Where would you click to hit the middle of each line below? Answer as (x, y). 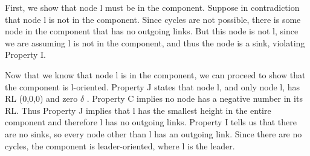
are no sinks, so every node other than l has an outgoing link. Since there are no (153, 133)
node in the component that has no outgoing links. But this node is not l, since (152, 31)
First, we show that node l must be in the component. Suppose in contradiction (152, 7)
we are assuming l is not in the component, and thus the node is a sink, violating (155, 42)
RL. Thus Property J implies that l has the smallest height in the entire (138, 110)
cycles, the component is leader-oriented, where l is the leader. (120, 145)
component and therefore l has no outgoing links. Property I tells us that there (151, 122)
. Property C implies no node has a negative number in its (195, 98)
